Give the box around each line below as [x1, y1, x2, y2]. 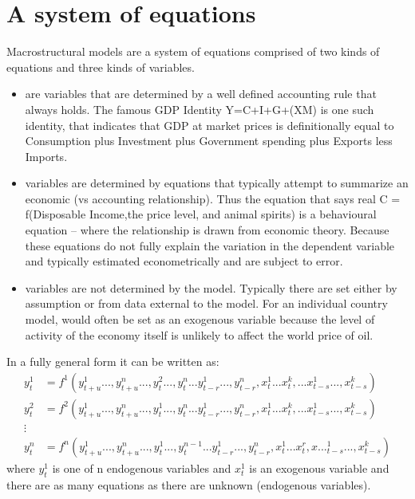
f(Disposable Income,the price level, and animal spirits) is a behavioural [25, 206, 377, 222]
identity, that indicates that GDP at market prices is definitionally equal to [25, 116, 394, 133]
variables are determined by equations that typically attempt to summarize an [25, 175, 409, 191]
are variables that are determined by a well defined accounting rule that [25, 85, 377, 102]
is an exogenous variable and [249, 459, 389, 476]
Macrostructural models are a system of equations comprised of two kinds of [6, 43, 380, 60]
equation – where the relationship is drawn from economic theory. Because [25, 222, 389, 238]
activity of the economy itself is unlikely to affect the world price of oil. [25, 326, 373, 343]
